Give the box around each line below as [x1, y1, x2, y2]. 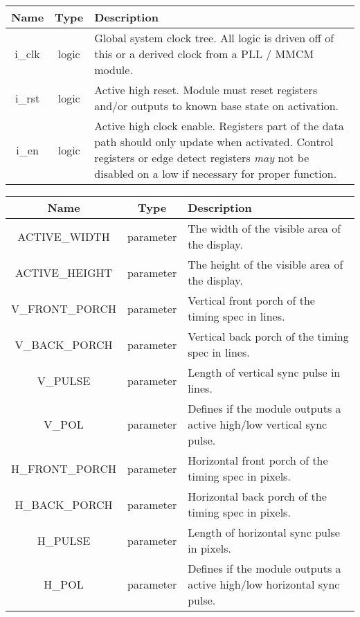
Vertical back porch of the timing [188, 328, 349, 344]
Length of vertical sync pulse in [188, 364, 341, 380]
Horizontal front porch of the [188, 452, 328, 468]
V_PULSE [37, 372, 91, 388]
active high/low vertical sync [188, 416, 327, 432]
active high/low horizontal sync [188, 576, 340, 592]
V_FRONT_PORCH [11, 300, 117, 316]
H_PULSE [37, 532, 91, 548]
